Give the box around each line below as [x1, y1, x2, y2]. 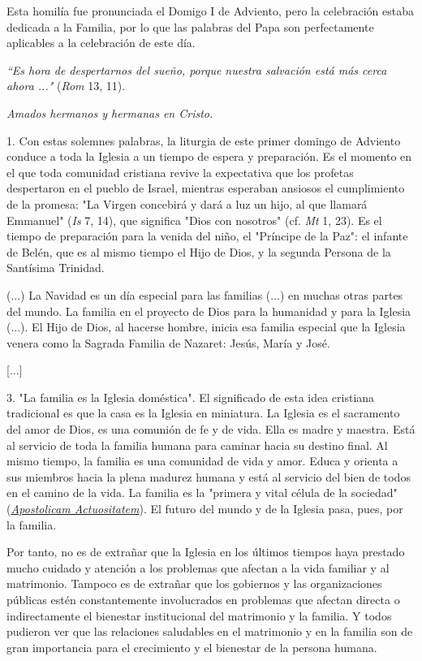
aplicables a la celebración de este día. [6, 34, 196, 51]
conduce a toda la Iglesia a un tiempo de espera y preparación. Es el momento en [6, 148, 412, 165]
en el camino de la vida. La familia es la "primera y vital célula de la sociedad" [6, 484, 398, 501]
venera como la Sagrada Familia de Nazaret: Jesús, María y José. [6, 334, 330, 351]
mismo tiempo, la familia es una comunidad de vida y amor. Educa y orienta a [6, 452, 398, 469]
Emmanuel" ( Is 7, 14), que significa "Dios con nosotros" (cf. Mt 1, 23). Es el [6, 211, 382, 228]
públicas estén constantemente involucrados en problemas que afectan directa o [6, 591, 400, 607]
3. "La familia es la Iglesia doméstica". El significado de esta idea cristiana [6, 388, 375, 405]
